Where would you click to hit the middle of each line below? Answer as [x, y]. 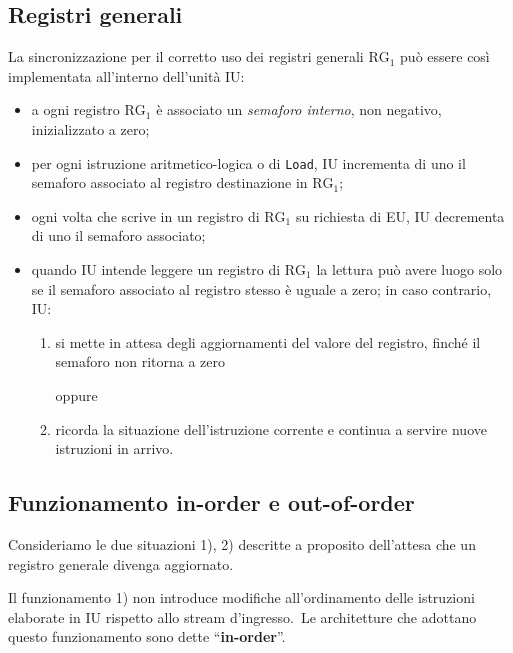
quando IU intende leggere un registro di [156, 269]
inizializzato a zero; [90, 128]
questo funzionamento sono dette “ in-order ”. [147, 636]
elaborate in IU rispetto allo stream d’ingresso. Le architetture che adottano [242, 616]
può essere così [445, 56]
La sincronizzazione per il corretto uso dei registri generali [186, 56]
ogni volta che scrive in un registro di [145, 215]
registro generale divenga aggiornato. [121, 563]
